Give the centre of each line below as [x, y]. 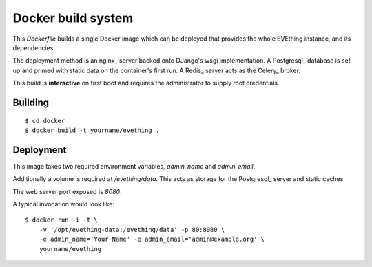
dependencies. [34, 47]
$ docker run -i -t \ [61, 220]
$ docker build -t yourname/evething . [92, 130]
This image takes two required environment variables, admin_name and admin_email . [134, 166]
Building [31, 102]
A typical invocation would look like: [64, 204]
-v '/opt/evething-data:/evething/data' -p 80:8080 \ [132, 229]
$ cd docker [45, 121]
